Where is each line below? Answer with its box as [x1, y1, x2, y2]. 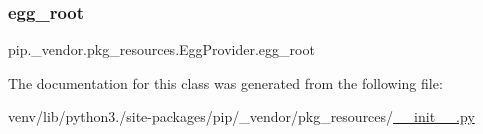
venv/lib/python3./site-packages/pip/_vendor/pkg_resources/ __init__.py [8, 106, 475, 127]
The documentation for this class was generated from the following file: [8, 72, 443, 93]
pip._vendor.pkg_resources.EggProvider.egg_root [8, 39, 315, 60]
